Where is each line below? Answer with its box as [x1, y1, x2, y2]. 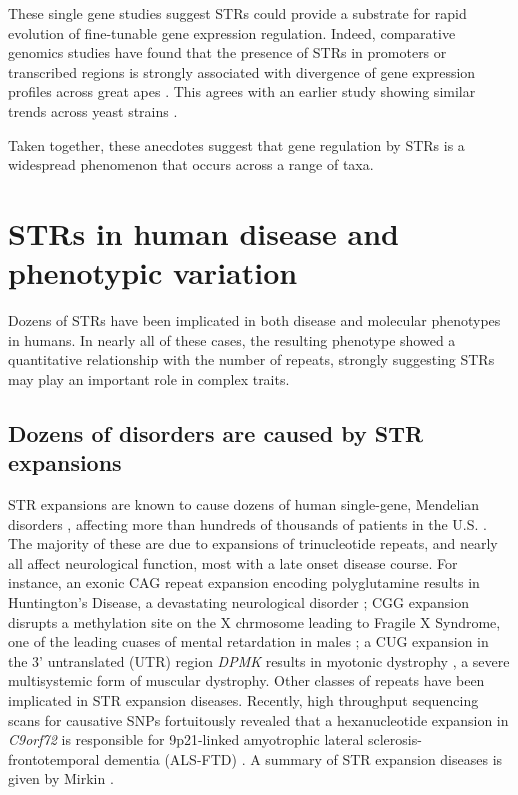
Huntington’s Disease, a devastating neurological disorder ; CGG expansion [8, 592, 470, 612]
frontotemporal [8, 748, 100, 769]
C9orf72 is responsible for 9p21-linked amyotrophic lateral [8, 729, 364, 750]
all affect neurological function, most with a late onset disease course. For [8, 552, 458, 573]
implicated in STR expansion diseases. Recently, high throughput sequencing [8, 689, 479, 710]
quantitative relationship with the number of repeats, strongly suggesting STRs [8, 349, 495, 370]
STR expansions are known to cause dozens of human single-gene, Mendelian [8, 494, 480, 515]
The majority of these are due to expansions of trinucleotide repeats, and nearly [8, 533, 498, 554]
